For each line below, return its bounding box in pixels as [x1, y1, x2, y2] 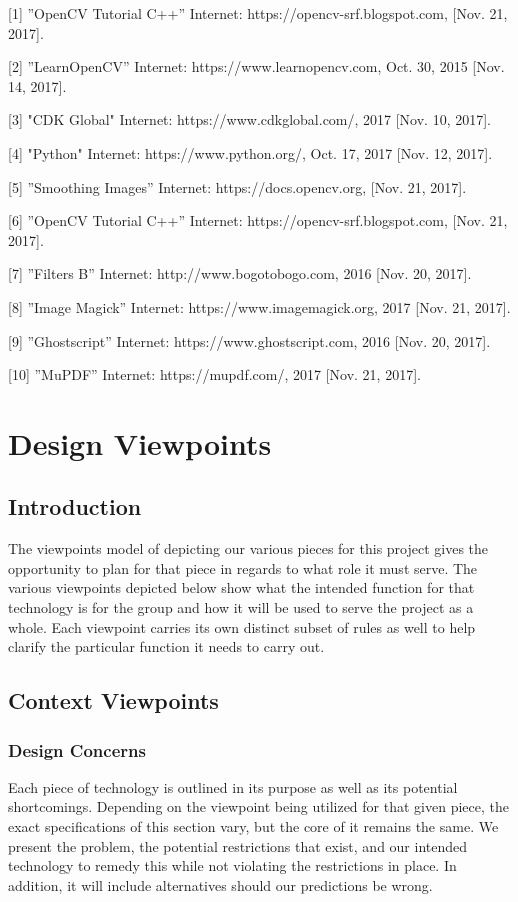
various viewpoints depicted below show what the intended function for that [8, 577, 475, 598]
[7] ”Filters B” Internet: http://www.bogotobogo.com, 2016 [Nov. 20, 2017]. [8, 263, 472, 284]
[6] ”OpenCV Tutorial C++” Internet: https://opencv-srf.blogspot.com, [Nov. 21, [8, 210, 508, 231]
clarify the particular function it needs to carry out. [8, 636, 325, 657]
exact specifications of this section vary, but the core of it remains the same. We [8, 816, 499, 837]
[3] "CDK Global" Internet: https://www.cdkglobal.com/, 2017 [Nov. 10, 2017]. [8, 109, 492, 130]
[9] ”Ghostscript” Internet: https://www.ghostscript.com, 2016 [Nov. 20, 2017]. [8, 330, 491, 351]
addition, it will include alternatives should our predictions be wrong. [8, 874, 433, 895]
